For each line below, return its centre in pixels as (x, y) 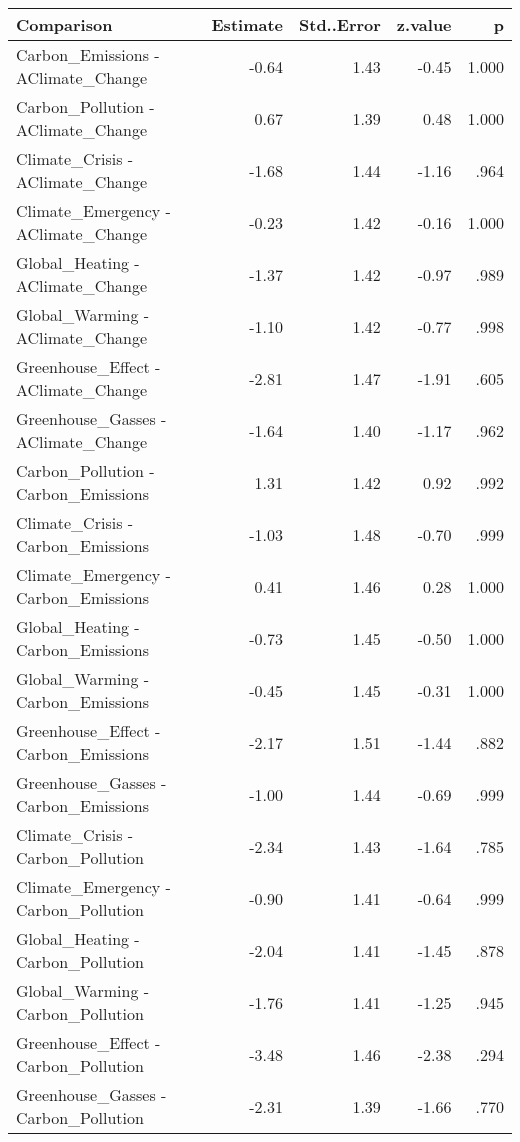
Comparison (64, 24)
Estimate (247, 24)
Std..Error (340, 24)
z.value (424, 24)
